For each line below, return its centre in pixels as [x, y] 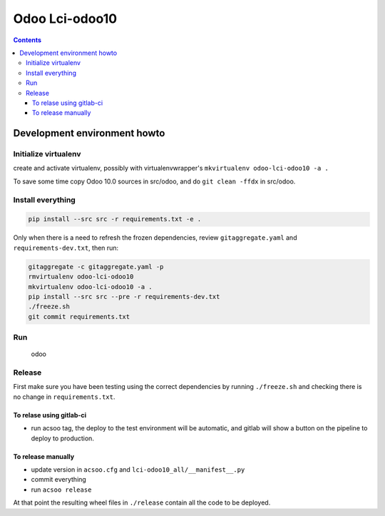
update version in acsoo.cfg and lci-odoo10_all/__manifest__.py [138, 469]
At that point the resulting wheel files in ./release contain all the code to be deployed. [142, 502]
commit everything [59, 480]
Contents [27, 40]
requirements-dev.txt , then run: [66, 248]
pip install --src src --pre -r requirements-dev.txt [124, 297]
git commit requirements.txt [79, 317]
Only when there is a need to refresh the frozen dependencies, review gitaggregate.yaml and [155, 238]
